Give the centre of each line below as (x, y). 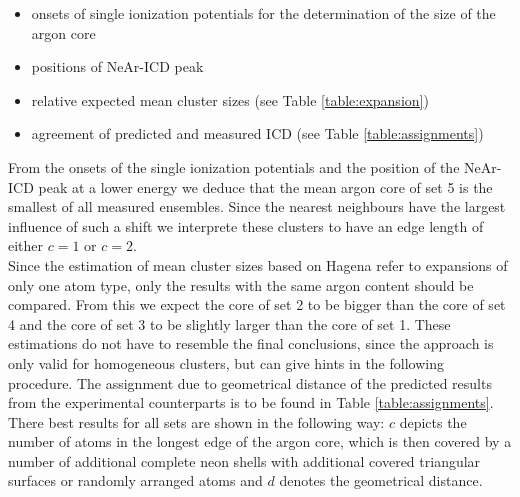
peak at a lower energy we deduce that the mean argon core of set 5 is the (265, 186)
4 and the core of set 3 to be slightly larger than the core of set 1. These (229, 323)
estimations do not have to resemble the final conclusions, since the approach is (251, 343)
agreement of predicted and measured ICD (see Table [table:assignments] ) (257, 133)
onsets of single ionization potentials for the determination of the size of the (263, 13)
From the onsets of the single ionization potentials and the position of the (234, 166)
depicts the (433, 421)
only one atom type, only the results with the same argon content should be (241, 284)
